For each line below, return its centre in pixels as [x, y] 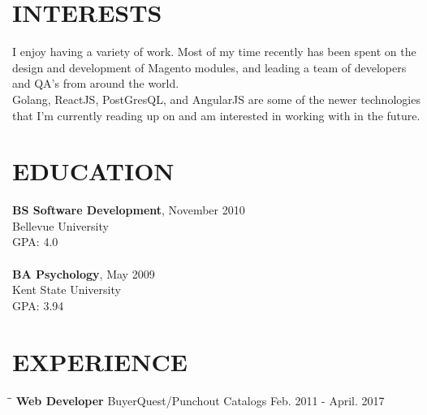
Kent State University [67, 290]
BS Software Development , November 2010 [129, 210]
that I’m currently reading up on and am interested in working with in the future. [216, 115]
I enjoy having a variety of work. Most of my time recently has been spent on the [214, 52]
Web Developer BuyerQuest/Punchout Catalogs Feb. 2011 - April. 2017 [200, 400]
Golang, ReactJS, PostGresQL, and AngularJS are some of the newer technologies [216, 99]
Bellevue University [60, 225]
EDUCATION [93, 171]
